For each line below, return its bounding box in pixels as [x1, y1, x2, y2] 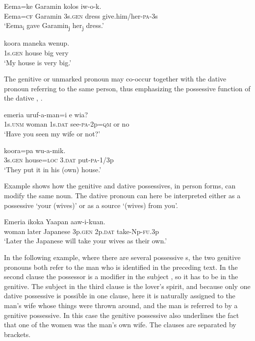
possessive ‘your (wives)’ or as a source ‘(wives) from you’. [4, 200, 178, 210]
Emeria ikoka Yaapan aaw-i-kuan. [4, 216, 105, 227]
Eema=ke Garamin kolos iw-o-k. [4, 1, 102, 11]
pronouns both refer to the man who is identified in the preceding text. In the [4, 262, 238, 272]
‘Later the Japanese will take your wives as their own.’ [4, 236, 167, 246]
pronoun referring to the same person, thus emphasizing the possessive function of [4, 83, 251, 93]
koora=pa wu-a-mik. [4, 145, 66, 155]
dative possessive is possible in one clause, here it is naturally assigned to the [4, 290, 235, 301]
